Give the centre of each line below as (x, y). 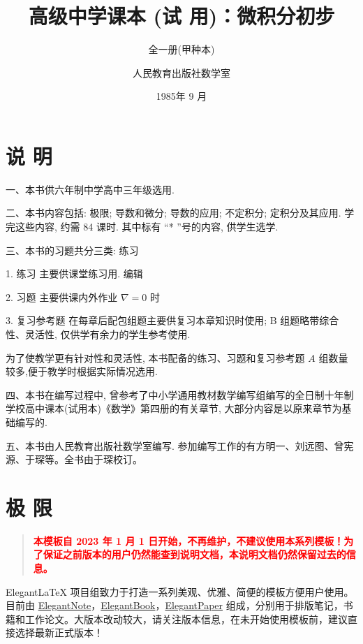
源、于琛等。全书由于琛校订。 (74, 459)
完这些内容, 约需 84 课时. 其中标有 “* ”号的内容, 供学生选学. (142, 227)
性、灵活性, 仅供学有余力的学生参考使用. (98, 334)
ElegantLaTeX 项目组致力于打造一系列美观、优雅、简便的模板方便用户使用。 (180, 591)
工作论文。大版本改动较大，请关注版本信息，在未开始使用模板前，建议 (186, 619)
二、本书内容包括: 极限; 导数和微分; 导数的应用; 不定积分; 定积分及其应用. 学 (180, 213)
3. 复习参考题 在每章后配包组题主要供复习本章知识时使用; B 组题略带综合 (172, 320)
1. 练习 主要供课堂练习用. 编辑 (74, 273)
